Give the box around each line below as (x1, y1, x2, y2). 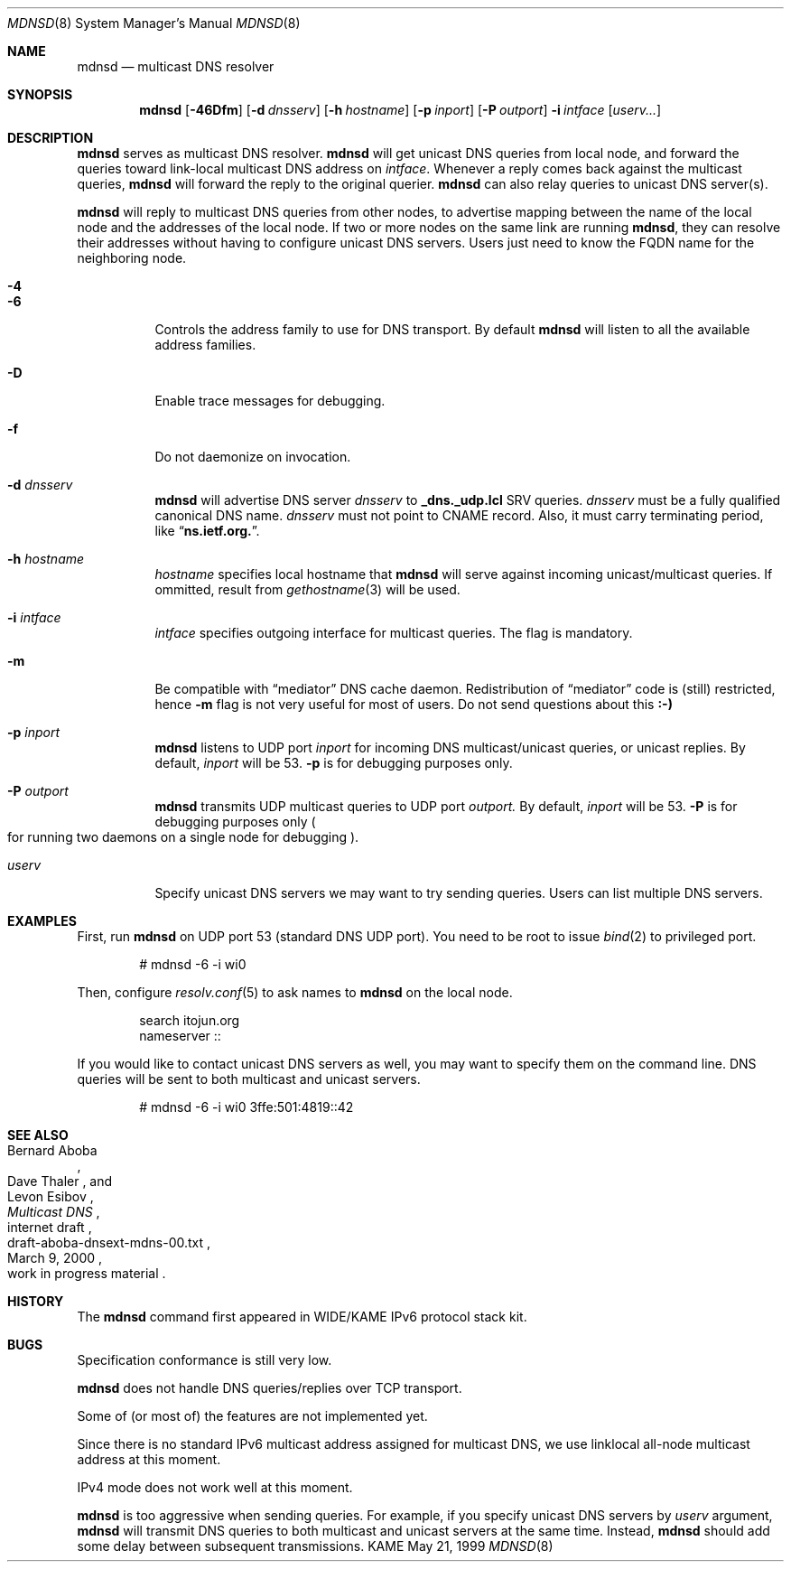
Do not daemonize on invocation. (154, 449, 351, 464)
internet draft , (7, 1219, 92, 1235)
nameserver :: (139, 1028, 221, 1043)
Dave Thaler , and (7, 1173, 113, 1189)
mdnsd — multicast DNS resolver (77, 59, 275, 74)
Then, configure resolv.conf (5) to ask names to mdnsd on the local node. (77, 985, 513, 1000)
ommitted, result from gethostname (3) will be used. (154, 582, 461, 597)
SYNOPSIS (7, 87, 73, 102)
